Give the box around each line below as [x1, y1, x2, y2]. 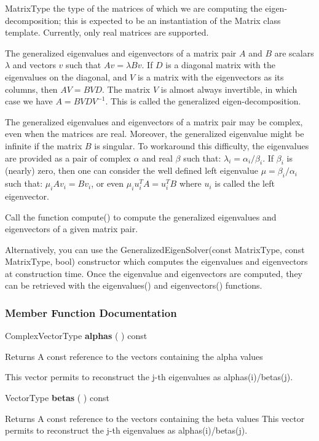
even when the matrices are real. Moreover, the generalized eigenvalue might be [5, 127, 304, 140]
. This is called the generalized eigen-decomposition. [105, 95, 301, 107]
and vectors [12, 58, 56, 71]
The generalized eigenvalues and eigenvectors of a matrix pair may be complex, [5, 115, 303, 128]
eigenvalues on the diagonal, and [5, 70, 127, 83]
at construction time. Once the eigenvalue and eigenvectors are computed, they [5, 267, 303, 279]
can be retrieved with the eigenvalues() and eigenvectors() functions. [5, 279, 262, 292]
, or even [91, 177, 124, 190]
